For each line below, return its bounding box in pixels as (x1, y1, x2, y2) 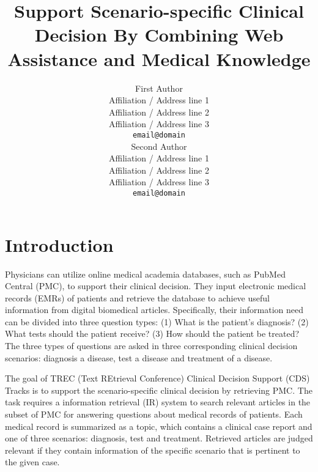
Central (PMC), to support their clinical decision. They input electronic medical (5, 279, 306, 292)
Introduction (5, 232, 114, 257)
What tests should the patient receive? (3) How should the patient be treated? (5, 327, 300, 340)
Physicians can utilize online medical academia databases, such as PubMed (5, 267, 286, 280)
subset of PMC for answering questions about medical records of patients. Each (5, 408, 303, 421)
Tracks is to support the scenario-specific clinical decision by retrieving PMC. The (5, 383, 312, 396)
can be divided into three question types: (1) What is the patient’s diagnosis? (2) (5, 315, 309, 328)
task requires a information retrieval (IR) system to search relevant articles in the (5, 396, 311, 408)
